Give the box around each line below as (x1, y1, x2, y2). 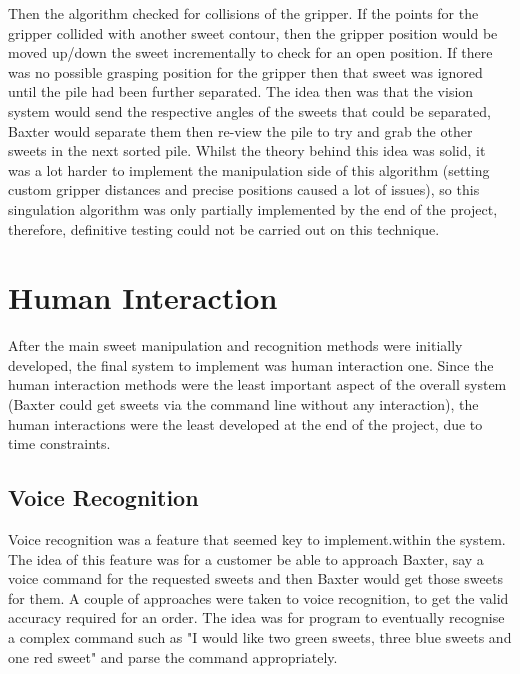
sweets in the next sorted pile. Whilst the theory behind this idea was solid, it (8, 140, 486, 161)
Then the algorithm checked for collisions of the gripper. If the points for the (8, 3, 479, 23)
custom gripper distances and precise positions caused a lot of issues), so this (8, 179, 480, 200)
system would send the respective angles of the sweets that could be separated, (8, 100, 491, 121)
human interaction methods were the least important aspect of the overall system (8, 374, 507, 395)
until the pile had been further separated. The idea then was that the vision (8, 81, 474, 102)
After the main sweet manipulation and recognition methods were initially (8, 335, 463, 356)
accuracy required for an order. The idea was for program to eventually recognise (8, 607, 505, 628)
